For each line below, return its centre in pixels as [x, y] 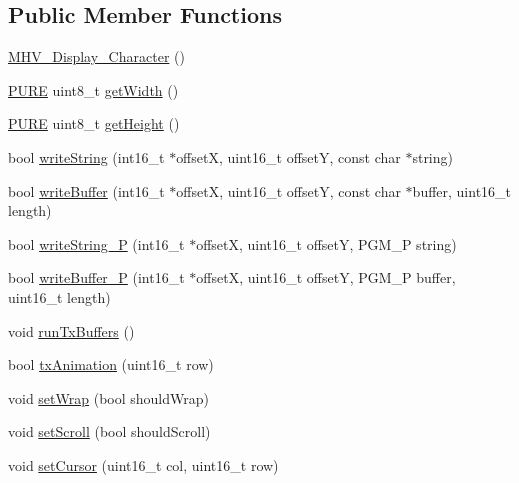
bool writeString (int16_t [86, 156]
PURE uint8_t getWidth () [93, 89]
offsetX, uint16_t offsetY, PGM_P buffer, [326, 277]
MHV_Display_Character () [96, 56]
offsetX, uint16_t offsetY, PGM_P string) [326, 243]
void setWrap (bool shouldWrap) [108, 397]
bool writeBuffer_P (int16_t [96, 277]
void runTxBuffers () [71, 330]
